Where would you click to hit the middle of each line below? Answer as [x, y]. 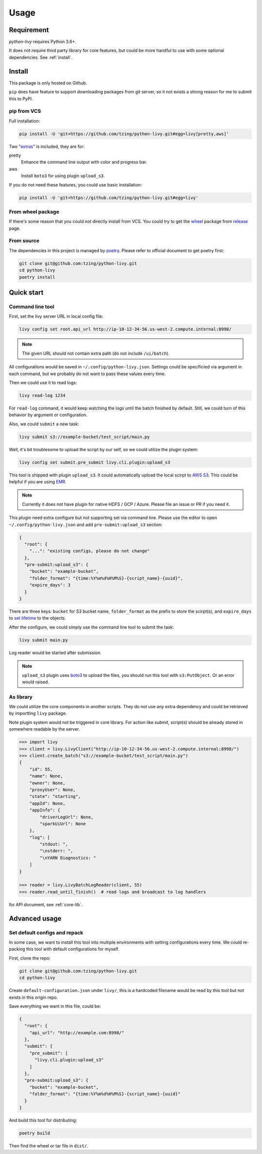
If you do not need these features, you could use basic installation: [75, 184]
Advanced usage [35, 918]
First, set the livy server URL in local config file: [56, 316]
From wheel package [34, 212]
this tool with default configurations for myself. [73, 949]
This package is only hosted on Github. [48, 83]
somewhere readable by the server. [44, 729]
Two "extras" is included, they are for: [47, 147]
